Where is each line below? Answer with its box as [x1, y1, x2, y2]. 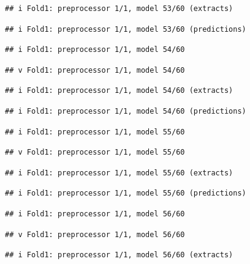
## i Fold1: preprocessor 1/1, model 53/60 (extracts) [5, 4, 233, 13]
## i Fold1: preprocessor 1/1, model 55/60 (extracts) [5, 168, 233, 177]
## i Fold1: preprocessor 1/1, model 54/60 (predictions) [5, 106, 246, 116]
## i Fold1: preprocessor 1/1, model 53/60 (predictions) [5, 24, 246, 34]
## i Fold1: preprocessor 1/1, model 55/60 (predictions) [5, 189, 246, 198]
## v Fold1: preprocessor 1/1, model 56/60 [5, 230, 185, 239]
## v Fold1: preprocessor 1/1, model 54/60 [5, 65, 185, 75]
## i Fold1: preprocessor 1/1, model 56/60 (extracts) [5, 251, 233, 260]
